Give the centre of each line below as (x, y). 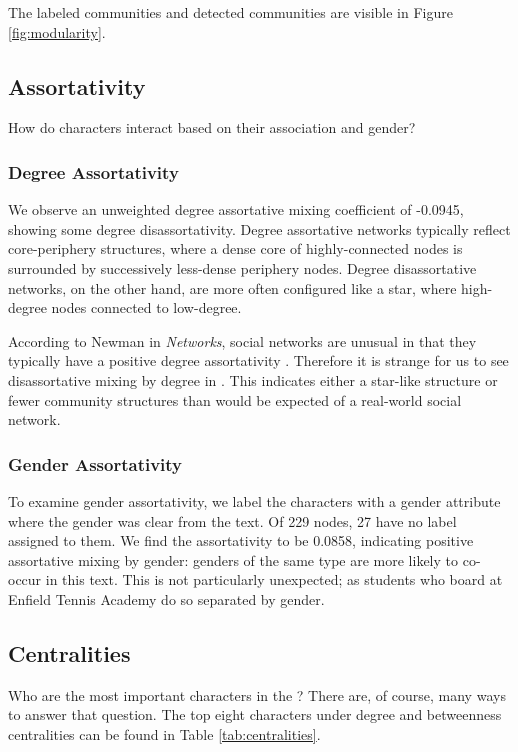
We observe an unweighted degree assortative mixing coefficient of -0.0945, (236, 209)
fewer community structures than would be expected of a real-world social (235, 399)
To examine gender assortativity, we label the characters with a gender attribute (254, 500)
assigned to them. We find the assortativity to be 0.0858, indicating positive (241, 540)
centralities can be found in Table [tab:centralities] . (164, 733)
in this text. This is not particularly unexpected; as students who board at (274, 579)
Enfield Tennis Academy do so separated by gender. (166, 598)
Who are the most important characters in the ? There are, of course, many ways (257, 694)
